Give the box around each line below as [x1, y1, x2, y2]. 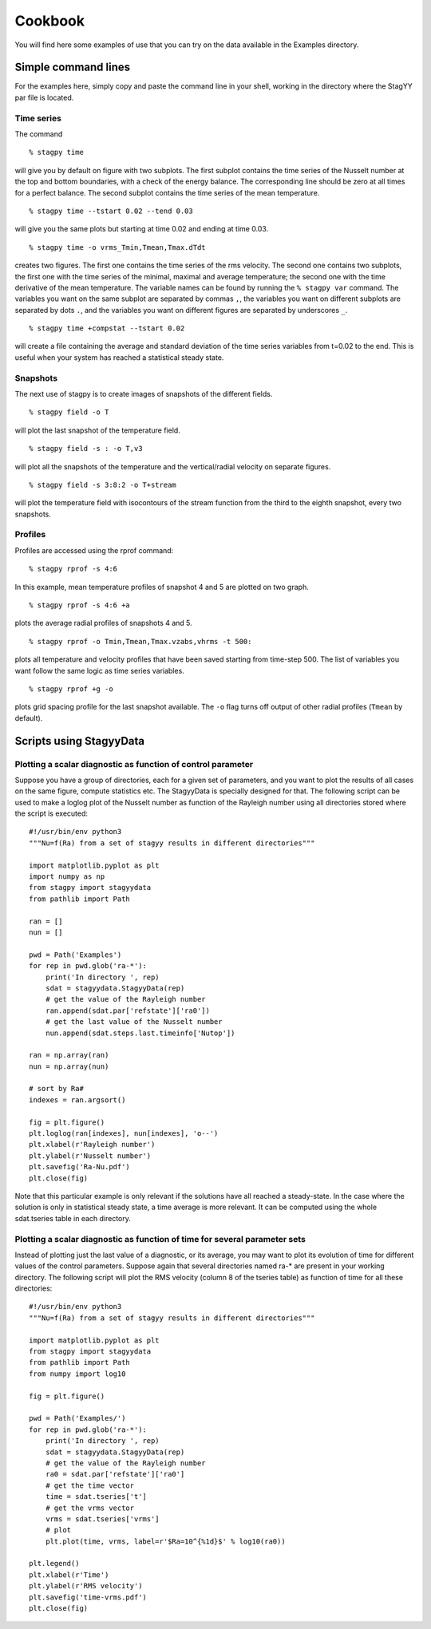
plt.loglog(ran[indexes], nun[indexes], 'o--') [29, 1129, 219, 1138]
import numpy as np [29, 872, 105, 881]
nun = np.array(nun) [29, 1062, 109, 1071]
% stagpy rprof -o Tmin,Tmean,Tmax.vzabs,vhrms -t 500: [29, 637, 252, 646]
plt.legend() [29, 1559, 80, 1568]
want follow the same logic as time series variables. [14, 666, 185, 675]
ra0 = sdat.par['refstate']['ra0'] [45, 1469, 185, 1479]
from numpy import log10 [29, 1369, 126, 1378]
